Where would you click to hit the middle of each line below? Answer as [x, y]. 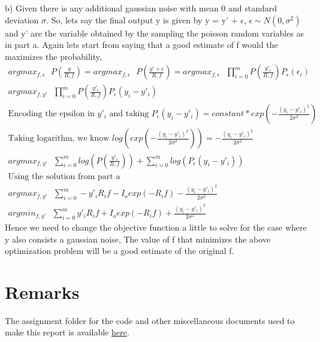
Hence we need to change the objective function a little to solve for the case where [156, 227]
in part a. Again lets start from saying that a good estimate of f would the [141, 45]
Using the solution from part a [64, 176]
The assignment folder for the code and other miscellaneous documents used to [150, 320]
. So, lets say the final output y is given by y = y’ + [142, 19]
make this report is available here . [67, 332]
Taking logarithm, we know [59, 139]
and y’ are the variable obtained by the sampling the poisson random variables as [155, 33]
